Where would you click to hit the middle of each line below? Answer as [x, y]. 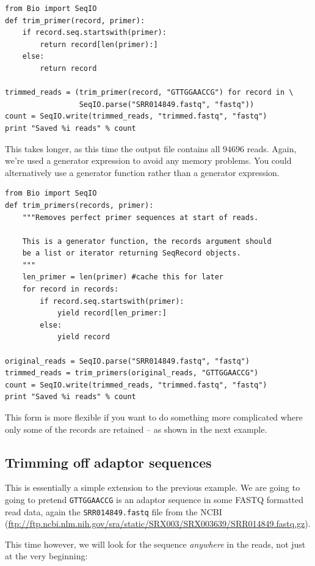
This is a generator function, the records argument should [147, 241]
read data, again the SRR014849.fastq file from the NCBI [114, 511]
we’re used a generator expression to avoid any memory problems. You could [148, 160]
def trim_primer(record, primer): [75, 20]
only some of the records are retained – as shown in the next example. [136, 429]
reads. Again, [272, 148]
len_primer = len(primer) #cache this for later [123, 277]
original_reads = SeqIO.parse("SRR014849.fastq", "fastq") [127, 361]
